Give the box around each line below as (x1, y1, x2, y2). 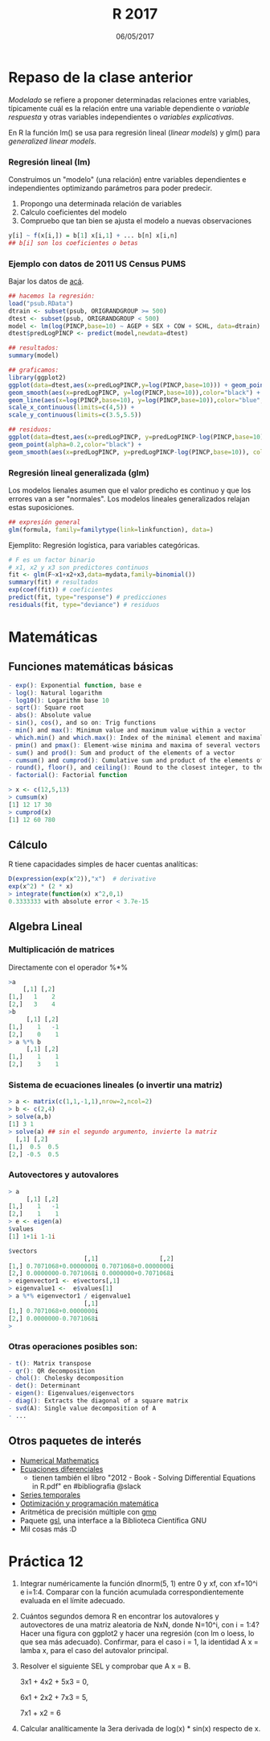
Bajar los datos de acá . (8, 276, 84, 286)
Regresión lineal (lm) (8, 156, 91, 168)
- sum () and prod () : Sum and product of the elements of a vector (8, 749, 235, 757)
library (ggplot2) (8, 373, 67, 381)
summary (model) (8, 351, 59, 359)
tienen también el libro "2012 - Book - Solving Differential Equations (31, 1473, 256, 1482)
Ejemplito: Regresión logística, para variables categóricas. (8, 540, 200, 550)
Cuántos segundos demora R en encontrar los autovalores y (19, 1611, 219, 1621)
